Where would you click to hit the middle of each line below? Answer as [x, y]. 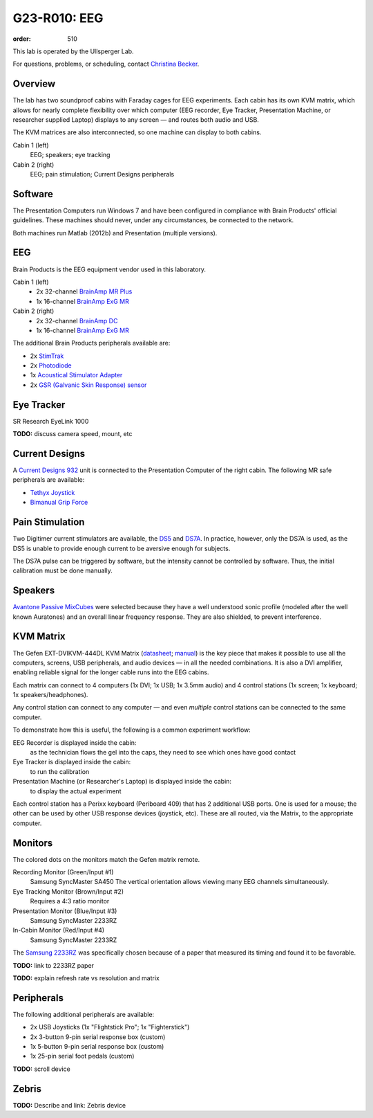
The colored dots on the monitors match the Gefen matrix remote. [106, 859]
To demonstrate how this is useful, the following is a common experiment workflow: [132, 730]
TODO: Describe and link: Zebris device [69, 1105]
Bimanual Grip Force [59, 503]
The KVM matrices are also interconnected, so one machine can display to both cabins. [137, 132]
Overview [34, 84]
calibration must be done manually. [63, 570]
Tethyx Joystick [52, 492]
